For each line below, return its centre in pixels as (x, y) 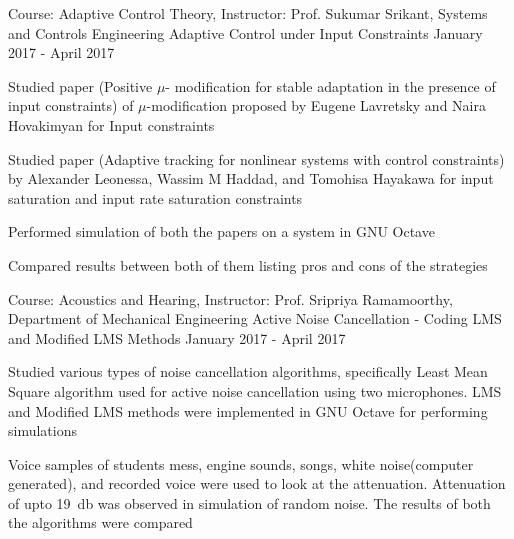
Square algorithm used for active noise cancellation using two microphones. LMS (255, 390)
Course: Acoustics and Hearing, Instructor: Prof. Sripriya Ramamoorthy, (230, 298)
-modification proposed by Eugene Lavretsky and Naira (316, 105)
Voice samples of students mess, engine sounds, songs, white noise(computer (241, 463)
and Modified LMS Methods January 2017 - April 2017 (177, 337)
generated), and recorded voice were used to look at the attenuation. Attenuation (257, 483)
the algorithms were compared (100, 522)
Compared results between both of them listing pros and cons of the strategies (248, 264)
